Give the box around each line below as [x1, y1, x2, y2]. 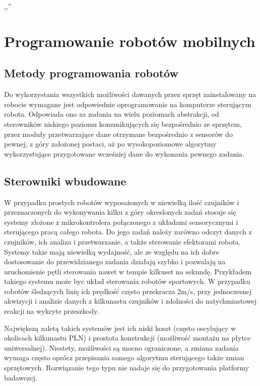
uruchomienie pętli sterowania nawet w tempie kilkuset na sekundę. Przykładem [4, 266, 251, 276]
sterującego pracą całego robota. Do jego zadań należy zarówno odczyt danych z [4, 226, 252, 237]
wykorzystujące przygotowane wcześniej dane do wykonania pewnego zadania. [4, 148, 244, 159]
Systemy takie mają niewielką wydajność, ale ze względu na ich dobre [4, 246, 219, 257]
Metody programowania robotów [4, 65, 178, 81]
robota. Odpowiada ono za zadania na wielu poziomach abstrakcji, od [4, 109, 219, 119]
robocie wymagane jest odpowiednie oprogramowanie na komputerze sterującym [4, 99, 251, 109]
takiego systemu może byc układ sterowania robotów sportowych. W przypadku [4, 276, 250, 286]
